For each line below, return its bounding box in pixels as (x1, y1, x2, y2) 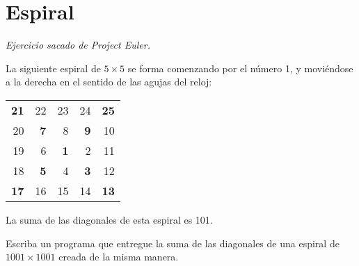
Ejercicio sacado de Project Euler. (6, 38, 150, 52)
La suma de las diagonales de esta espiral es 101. (6, 212, 213, 226)
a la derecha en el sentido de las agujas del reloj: (6, 74, 212, 89)
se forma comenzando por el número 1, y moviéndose (127, 60, 353, 75)
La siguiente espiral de (6, 60, 101, 75)
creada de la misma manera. (58, 249, 179, 264)
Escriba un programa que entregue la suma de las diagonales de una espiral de (6, 235, 340, 250)
